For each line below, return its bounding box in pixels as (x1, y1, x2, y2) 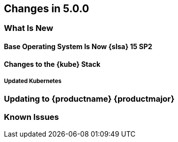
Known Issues (4, 112, 59, 122)
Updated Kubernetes (4, 78, 61, 85)
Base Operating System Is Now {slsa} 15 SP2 (4, 42, 152, 51)
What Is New (4, 23, 54, 33)
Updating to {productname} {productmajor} (4, 94, 175, 104)
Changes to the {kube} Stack (4, 59, 101, 68)
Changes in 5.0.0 (4, 2, 89, 15)
